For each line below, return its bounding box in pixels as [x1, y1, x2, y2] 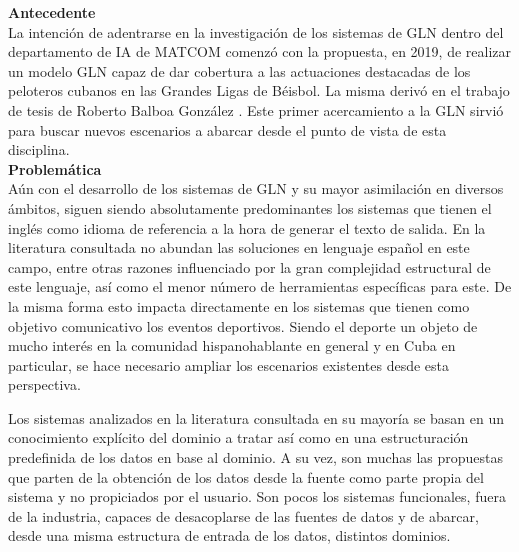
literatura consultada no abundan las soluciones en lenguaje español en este [8, 237, 470, 258]
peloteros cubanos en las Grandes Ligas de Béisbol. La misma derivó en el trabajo [8, 80, 510, 101]
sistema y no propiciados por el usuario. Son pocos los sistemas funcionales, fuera [8, 486, 506, 507]
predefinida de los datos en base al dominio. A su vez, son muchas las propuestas [8, 447, 504, 468]
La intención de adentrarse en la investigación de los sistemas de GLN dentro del [8, 21, 504, 42]
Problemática [8, 158, 102, 179]
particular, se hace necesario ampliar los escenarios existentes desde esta [8, 354, 450, 375]
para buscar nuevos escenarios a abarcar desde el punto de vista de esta [8, 119, 447, 140]
